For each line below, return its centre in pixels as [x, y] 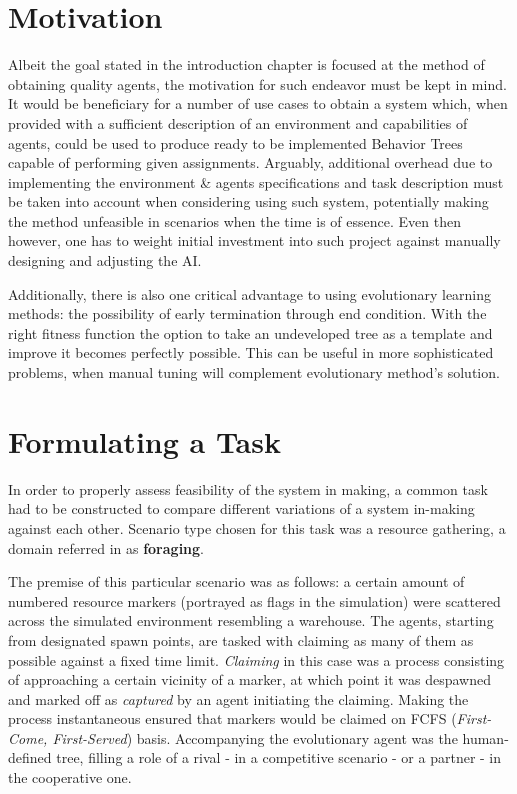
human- [485, 737]
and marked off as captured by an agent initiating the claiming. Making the [238, 698]
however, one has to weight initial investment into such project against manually [254, 240]
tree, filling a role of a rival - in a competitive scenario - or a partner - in [279, 757]
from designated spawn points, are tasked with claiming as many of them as [241, 639]
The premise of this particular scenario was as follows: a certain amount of [236, 581]
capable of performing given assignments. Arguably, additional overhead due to [250, 162]
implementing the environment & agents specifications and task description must [256, 181]
